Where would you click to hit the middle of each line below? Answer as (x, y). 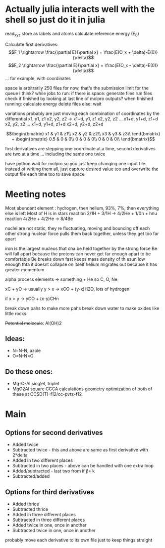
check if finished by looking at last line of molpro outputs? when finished (79, 99)
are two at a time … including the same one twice (55, 154)
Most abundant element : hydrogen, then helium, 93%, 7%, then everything (82, 208)
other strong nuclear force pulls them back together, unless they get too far (82, 233)
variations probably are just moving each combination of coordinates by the (82, 113)
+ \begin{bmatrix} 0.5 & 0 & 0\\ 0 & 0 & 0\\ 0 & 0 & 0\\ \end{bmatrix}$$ (83, 139)
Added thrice (26, 504)
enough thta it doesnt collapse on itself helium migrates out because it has (81, 264)
